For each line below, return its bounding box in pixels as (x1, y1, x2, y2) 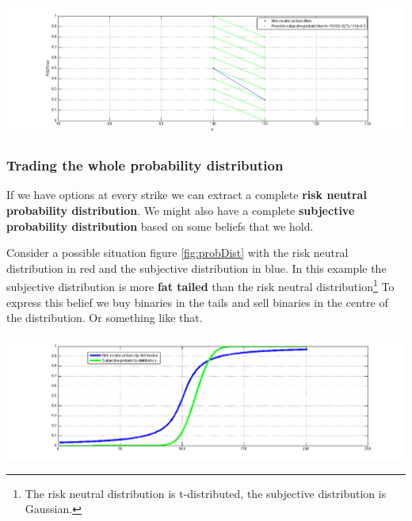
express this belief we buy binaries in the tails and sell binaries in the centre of (6, 293, 388, 310)
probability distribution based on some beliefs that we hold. (6, 217, 314, 234)
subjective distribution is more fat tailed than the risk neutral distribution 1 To (6, 276, 395, 295)
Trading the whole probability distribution (6, 155, 284, 175)
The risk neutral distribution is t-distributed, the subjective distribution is (25, 485, 387, 501)
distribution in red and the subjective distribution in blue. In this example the (6, 259, 387, 276)
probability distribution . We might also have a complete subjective (6, 202, 355, 218)
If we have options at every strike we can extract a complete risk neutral (6, 186, 367, 203)
